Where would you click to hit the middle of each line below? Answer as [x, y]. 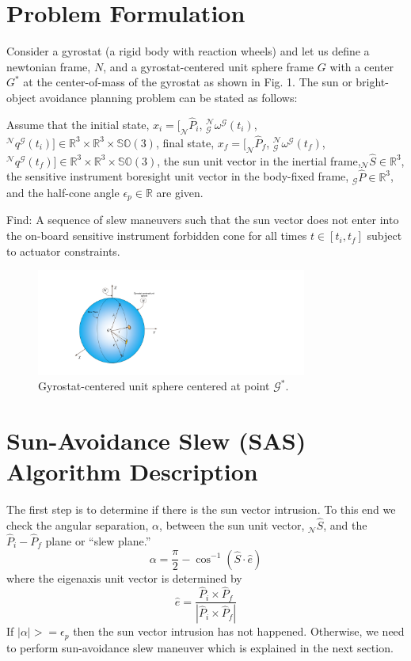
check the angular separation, [78, 525]
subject [384, 236]
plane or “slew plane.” [98, 540]
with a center [362, 66]
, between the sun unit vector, [232, 525]
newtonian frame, [49, 66]
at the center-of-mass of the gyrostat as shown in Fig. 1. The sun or [188, 82]
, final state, [185, 142]
